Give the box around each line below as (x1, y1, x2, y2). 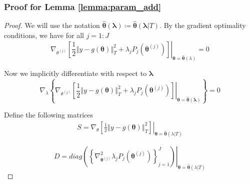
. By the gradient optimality (159, 20, 246, 30)
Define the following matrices (4, 109, 93, 120)
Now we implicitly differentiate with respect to (4, 68, 147, 78)
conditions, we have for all (4, 30, 84, 40)
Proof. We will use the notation (4, 20, 100, 30)
